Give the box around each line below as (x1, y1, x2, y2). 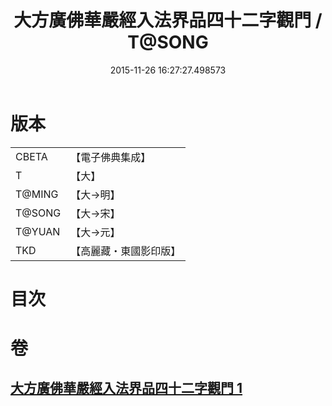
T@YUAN (15, 224, 61, 238)
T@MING (15, 187, 59, 201)
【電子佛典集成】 (70, 150, 152, 164)
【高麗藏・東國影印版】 (70, 244, 182, 258)
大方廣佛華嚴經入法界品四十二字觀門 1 (10, 380, 243, 397)
